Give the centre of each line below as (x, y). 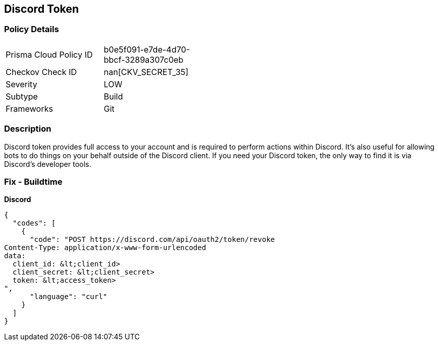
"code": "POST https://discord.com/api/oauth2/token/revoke (152, 240)
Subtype (22, 96)
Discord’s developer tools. (48, 164)
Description (28, 129)
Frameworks (29, 108)
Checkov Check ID (41, 72)
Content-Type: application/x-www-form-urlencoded (105, 248)
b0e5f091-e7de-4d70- (147, 49)
